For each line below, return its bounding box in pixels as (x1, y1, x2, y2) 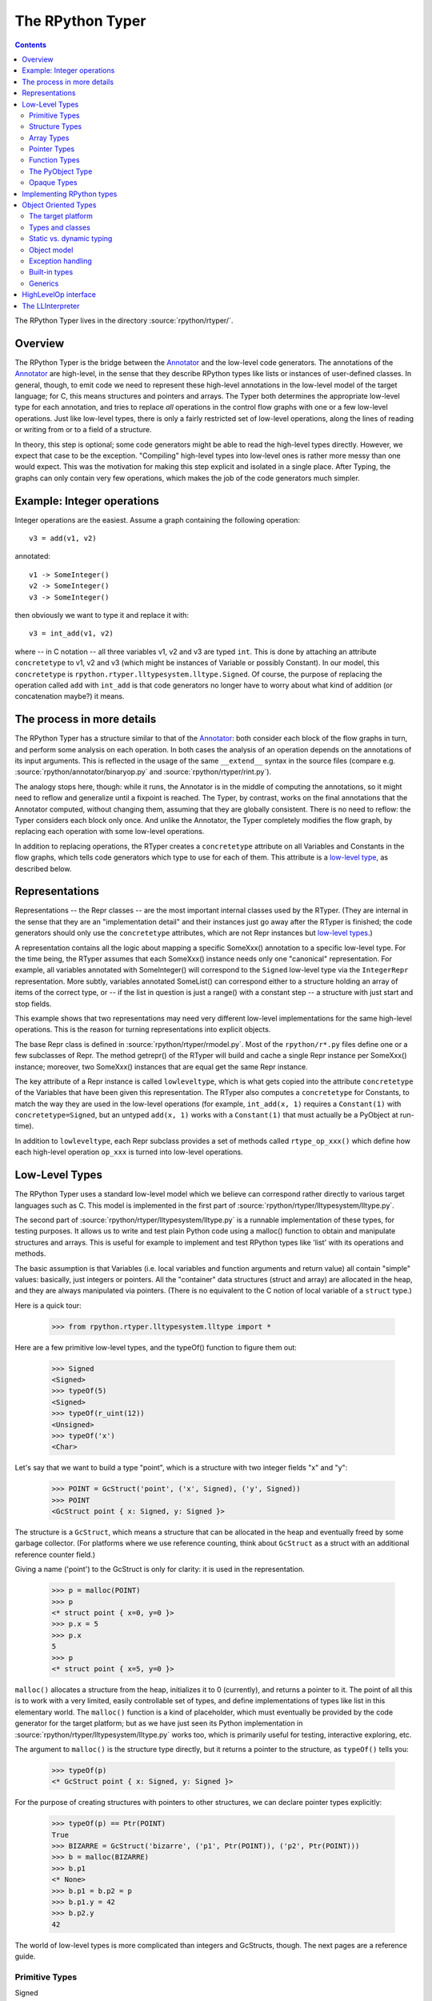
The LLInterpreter (22, 301, 80, 311)
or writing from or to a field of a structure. (14, 425, 152, 435)
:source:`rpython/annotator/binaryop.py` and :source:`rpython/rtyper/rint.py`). (14, 767, 272, 776)
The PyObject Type (29, 166, 93, 176)
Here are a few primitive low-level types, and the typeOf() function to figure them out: (14, 1342, 298, 1352)
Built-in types (29, 267, 74, 277)
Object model (29, 245, 74, 255)
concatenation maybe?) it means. (14, 692, 125, 701)
